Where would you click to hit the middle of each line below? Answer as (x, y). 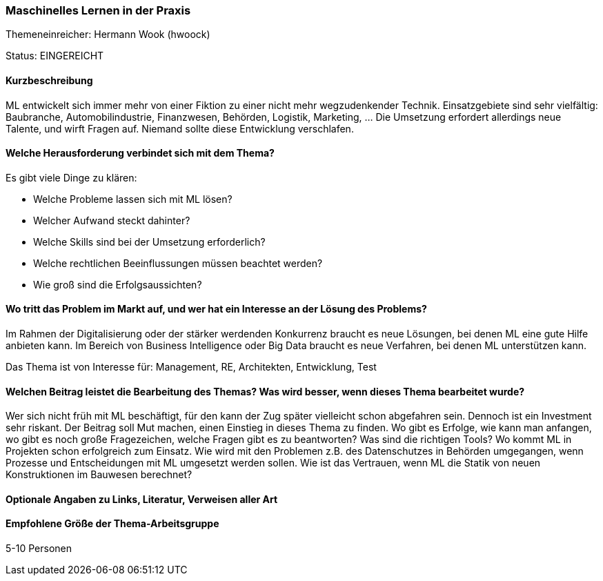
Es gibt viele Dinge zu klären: (71, 177)
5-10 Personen (39, 549)
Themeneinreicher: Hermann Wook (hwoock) (108, 35)
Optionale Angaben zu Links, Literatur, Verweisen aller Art (142, 499)
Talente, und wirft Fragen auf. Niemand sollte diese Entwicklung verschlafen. (180, 128)
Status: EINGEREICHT (55, 56)
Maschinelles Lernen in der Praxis (98, 10)
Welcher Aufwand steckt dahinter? (112, 220)
